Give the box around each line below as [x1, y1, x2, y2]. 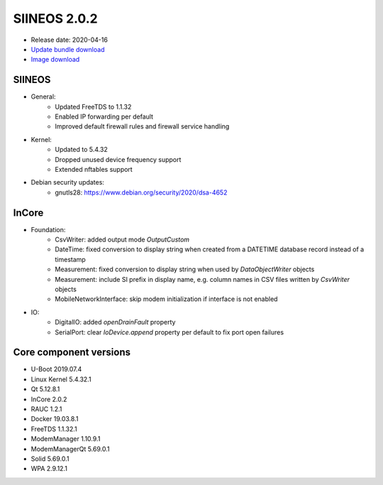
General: [30, 92, 56, 101]
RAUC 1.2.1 [30, 405, 62, 413]
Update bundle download [30, 45, 105, 53]
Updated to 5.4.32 [55, 146, 108, 154]
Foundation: [30, 225, 66, 234]
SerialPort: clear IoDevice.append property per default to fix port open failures [55, 327, 284, 337]
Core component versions [13, 347, 131, 359]
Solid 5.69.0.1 [30, 454, 70, 463]
